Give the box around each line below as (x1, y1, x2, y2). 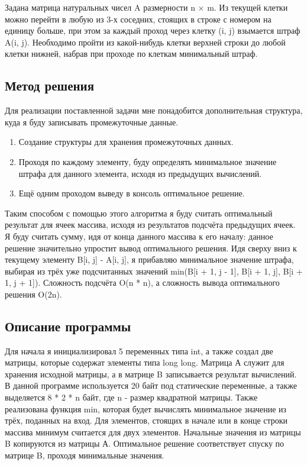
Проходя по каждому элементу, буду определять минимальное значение (18, 155, 277, 167)
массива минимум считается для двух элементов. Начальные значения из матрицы (5, 425, 301, 438)
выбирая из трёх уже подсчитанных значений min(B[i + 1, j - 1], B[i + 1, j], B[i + (5, 264, 303, 277)
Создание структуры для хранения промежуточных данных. (18, 135, 234, 148)
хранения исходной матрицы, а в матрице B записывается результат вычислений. (5, 367, 297, 380)
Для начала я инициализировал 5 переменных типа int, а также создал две (5, 344, 273, 357)
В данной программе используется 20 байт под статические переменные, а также (5, 379, 297, 392)
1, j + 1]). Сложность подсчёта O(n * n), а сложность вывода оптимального (5, 276, 280, 289)
